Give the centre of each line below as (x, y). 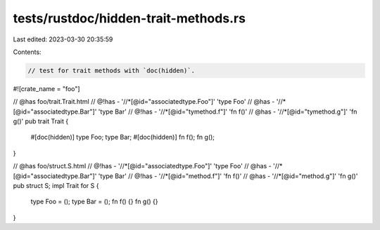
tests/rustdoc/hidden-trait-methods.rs (129, 18)
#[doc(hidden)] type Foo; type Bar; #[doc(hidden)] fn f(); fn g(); (122, 137)
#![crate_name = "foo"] (46, 88)
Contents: (27, 52)
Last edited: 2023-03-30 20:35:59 (63, 39)
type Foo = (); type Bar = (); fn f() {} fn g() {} (94, 202)
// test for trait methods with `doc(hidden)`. (111, 70)
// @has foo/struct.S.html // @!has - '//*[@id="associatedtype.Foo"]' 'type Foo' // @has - (142, 166)
